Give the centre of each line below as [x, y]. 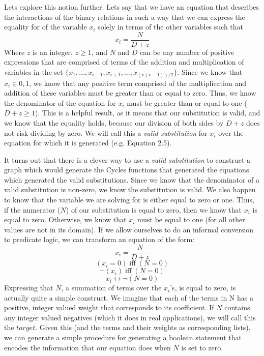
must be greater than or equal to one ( [187, 102]
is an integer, [53, 52]
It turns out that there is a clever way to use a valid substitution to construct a [127, 159]
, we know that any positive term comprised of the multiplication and [138, 83]
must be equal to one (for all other [191, 219]
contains [237, 307]
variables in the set [34, 72]
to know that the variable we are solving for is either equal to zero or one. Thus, [129, 200]
